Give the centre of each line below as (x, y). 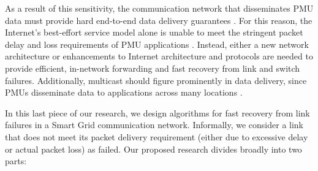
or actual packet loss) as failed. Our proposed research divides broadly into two (153, 149)
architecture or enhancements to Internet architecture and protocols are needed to (159, 56)
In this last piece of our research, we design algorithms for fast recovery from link (157, 112)
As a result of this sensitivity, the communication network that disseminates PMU (159, 8)
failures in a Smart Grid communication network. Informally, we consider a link (154, 125)
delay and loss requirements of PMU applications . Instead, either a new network (157, 44)
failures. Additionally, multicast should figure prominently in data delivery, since (156, 80)
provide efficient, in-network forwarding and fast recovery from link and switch (153, 68)
